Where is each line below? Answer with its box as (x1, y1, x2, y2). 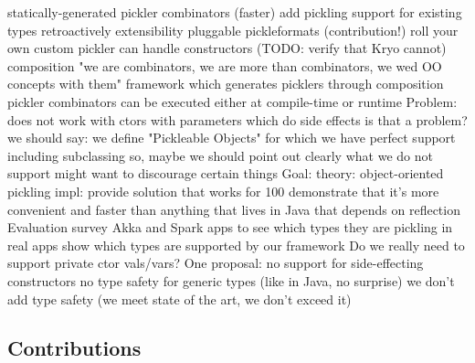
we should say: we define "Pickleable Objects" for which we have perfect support (7, 128, 456, 147)
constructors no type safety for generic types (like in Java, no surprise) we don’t (7, 271, 455, 290)
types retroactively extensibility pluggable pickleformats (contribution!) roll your (7, 20, 459, 39)
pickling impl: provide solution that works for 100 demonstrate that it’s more (7, 181, 439, 200)
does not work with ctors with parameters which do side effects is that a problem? (7, 110, 468, 129)
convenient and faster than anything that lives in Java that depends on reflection (7, 199, 460, 219)
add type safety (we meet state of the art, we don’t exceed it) (7, 289, 352, 308)
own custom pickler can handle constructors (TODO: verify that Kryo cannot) (7, 38, 447, 58)
